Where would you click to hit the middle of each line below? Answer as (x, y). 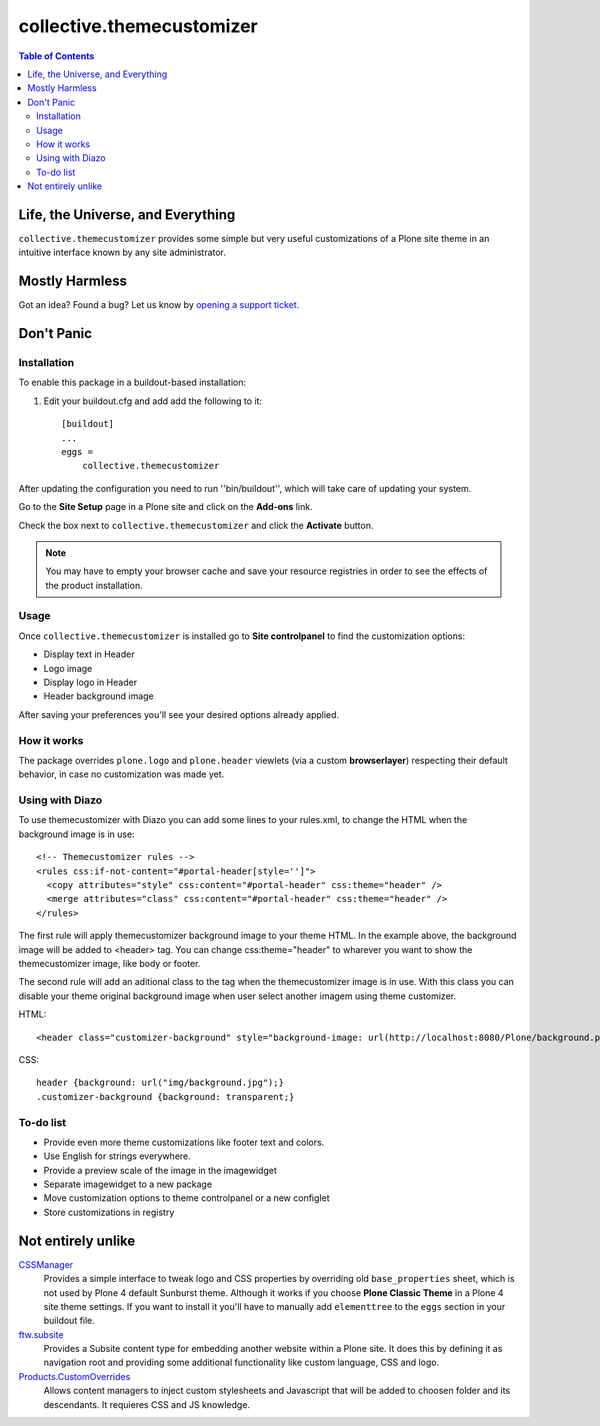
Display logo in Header (90, 682)
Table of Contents (56, 56)
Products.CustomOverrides (74, 1376)
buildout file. (69, 1321)
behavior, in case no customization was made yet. (121, 774)
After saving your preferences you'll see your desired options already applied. (179, 714)
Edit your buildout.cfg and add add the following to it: (153, 401)
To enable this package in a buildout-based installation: (132, 382)
